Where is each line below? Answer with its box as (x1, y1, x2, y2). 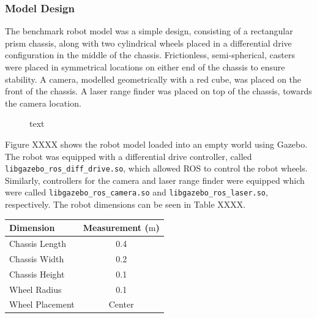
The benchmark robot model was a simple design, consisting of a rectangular (5, 25, 293, 37)
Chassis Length (9, 237, 66, 249)
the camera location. (5, 96, 81, 109)
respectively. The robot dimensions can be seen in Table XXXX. (5, 198, 246, 211)
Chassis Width (9, 252, 64, 265)
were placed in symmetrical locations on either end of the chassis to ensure (5, 61, 285, 73)
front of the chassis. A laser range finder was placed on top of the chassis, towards (5, 85, 312, 97)
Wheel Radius (9, 282, 62, 295)
